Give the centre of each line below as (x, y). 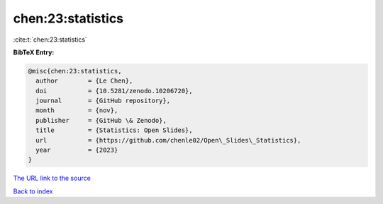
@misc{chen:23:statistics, (75, 71)
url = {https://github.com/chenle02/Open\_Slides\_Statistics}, (168, 140)
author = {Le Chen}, (84, 81)
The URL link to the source (52, 178)
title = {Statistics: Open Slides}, (114, 130)
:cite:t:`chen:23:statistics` (50, 40)
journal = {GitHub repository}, (103, 101)
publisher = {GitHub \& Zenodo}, (101, 120)
